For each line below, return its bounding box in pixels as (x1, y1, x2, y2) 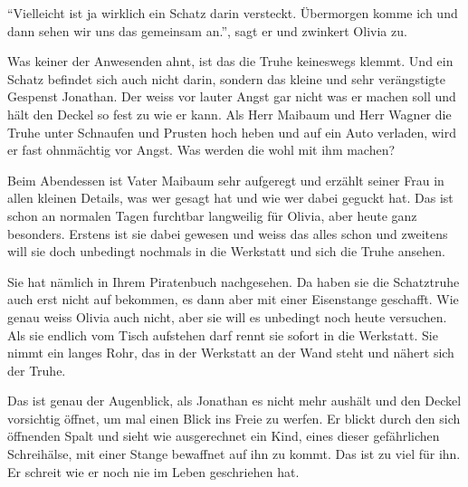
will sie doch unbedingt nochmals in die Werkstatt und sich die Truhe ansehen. (7, 242, 445, 261)
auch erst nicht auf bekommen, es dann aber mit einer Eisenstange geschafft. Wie (7, 290, 459, 309)
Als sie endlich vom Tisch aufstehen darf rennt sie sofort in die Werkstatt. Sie (7, 325, 438, 344)
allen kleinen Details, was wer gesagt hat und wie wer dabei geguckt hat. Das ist (7, 188, 454, 207)
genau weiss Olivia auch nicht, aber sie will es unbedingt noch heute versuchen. (7, 307, 447, 326)
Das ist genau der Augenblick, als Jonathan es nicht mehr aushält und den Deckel (7, 391, 462, 410)
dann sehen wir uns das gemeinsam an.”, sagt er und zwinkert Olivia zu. (7, 21, 407, 40)
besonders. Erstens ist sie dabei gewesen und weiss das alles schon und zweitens (7, 224, 448, 243)
